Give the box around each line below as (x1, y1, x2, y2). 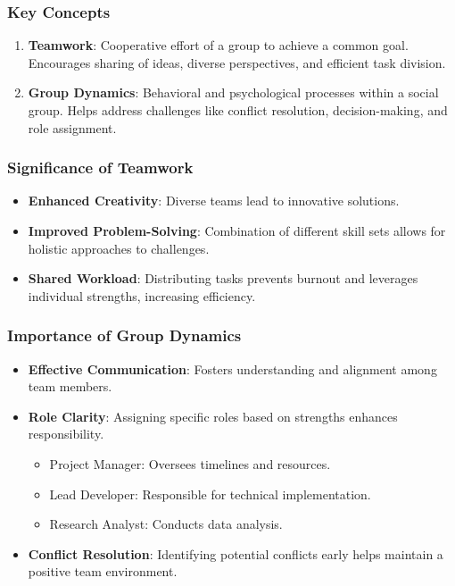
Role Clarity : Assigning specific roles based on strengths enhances (28, 406, 398, 425)
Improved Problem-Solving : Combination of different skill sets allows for (28, 222, 446, 239)
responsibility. (28, 424, 104, 443)
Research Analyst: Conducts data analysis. (49, 515, 283, 533)
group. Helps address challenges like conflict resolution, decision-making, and (28, 101, 448, 119)
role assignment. (28, 118, 117, 137)
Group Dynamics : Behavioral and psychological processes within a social (28, 83, 439, 102)
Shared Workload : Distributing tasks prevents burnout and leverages (28, 269, 418, 288)
